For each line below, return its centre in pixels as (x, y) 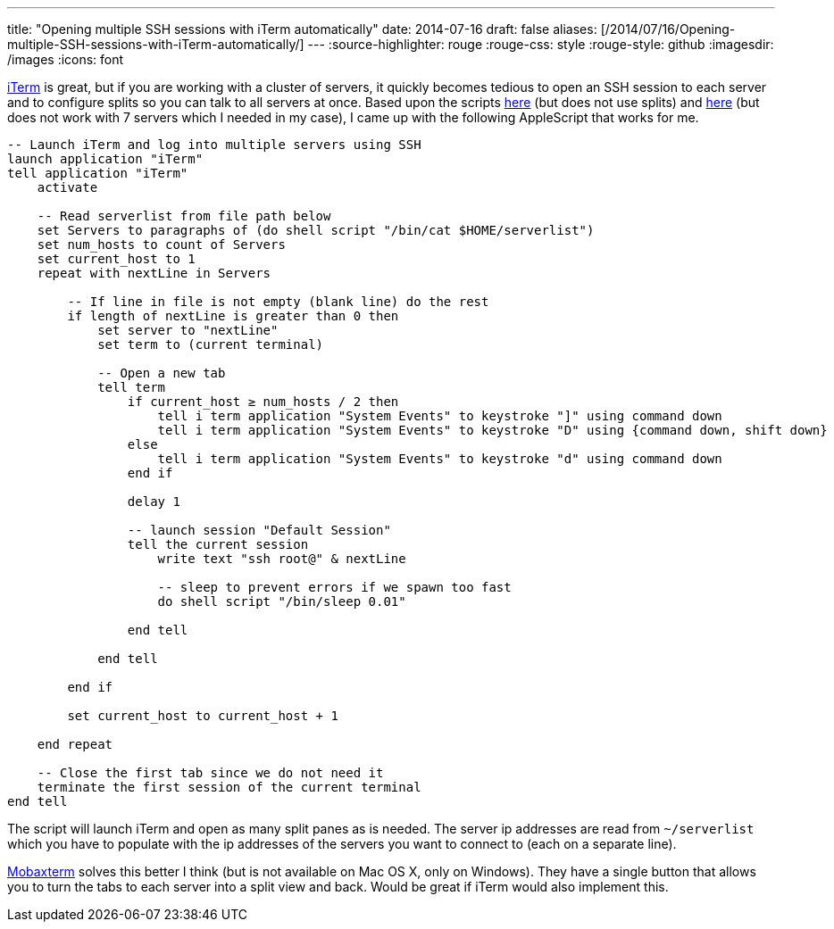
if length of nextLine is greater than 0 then (233, 316)
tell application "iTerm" (98, 173)
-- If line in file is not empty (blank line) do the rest (278, 302)
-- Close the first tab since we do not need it (210, 773)
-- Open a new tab (162, 373)
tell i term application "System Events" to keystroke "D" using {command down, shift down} (492, 430)
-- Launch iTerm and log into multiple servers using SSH (214, 145)
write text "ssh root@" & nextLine (282, 559)
